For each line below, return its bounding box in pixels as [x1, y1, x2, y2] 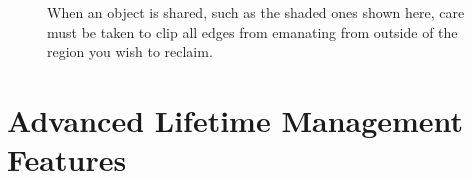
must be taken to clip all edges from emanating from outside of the [47, 21, 458, 42]
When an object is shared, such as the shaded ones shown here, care [47, 2, 465, 22]
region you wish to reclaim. [47, 41, 213, 62]
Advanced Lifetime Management [7, 99, 464, 140]
